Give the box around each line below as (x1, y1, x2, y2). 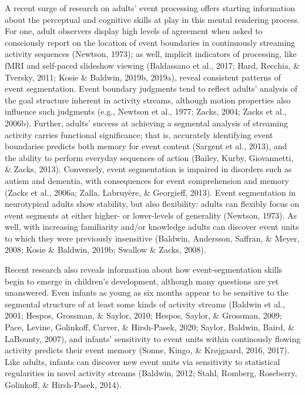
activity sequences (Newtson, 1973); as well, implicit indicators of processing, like (5, 48, 297, 60)
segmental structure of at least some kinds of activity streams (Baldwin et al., (5, 297, 285, 310)
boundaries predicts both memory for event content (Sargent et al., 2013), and (5, 140, 287, 152)
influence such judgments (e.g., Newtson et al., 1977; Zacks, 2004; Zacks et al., (5, 105, 287, 118)
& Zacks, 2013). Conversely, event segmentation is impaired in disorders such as (5, 163, 292, 175)
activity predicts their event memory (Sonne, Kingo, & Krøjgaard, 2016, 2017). (5, 344, 290, 356)
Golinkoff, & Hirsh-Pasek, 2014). (5, 379, 122, 390)
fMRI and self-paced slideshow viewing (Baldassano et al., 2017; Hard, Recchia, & (5, 59, 300, 71)
